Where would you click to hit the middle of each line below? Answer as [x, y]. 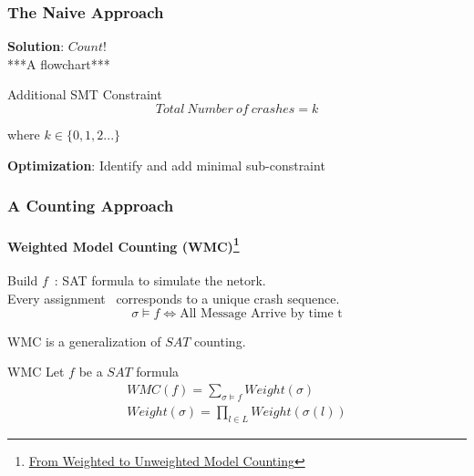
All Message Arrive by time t [261, 313]
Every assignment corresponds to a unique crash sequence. [174, 299]
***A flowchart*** [59, 63]
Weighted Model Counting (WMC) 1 [124, 244]
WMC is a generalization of [84, 341]
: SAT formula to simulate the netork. [160, 280]
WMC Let [36, 372]
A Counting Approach [91, 206]
